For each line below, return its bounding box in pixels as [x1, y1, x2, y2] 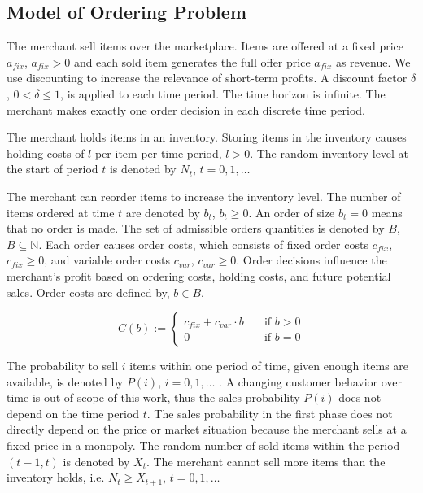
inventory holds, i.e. [7, 469, 105, 486]
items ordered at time [7, 203, 115, 220]
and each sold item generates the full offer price [73, 53, 311, 70]
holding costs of [7, 144, 85, 161]
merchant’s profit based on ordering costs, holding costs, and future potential [7, 267, 391, 284]
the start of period [7, 160, 98, 177]
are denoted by [125, 203, 200, 220]
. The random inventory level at [250, 144, 409, 161]
